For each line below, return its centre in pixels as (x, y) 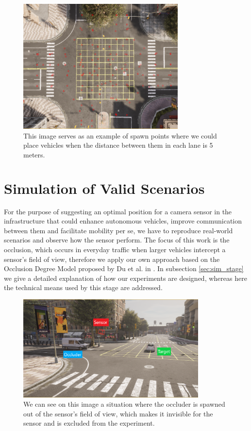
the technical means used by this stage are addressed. (83, 287)
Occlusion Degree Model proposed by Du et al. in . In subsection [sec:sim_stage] (124, 268)
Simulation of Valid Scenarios (104, 188)
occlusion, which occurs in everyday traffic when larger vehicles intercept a (115, 250)
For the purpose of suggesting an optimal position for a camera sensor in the (118, 211)
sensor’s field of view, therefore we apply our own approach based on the (112, 259)
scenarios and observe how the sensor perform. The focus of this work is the (117, 240)
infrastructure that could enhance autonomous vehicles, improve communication (123, 221)
